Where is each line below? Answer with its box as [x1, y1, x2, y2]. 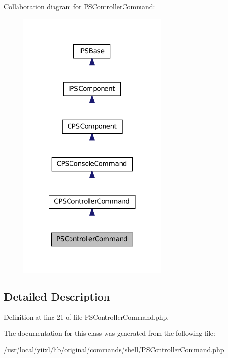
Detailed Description [4, 289, 110, 304]
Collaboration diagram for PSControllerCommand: [4, 1, 155, 11]
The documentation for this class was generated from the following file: [4, 328, 215, 338]
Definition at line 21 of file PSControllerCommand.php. [4, 311, 169, 321]
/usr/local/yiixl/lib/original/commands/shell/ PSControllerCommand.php [4, 344, 224, 355]
